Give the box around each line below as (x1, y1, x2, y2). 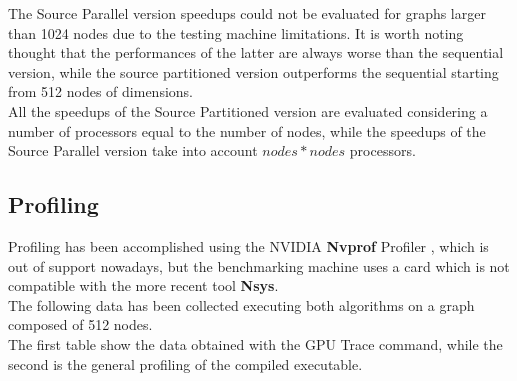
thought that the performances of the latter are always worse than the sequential (8, 42, 504, 63)
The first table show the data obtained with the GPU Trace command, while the (8, 333, 503, 354)
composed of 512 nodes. (8, 314, 153, 335)
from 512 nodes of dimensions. (8, 81, 193, 102)
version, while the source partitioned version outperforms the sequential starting (8, 61, 499, 82)
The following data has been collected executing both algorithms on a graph (8, 294, 475, 315)
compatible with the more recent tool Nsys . (8, 275, 279, 296)
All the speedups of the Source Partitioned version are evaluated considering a (8, 100, 488, 121)
